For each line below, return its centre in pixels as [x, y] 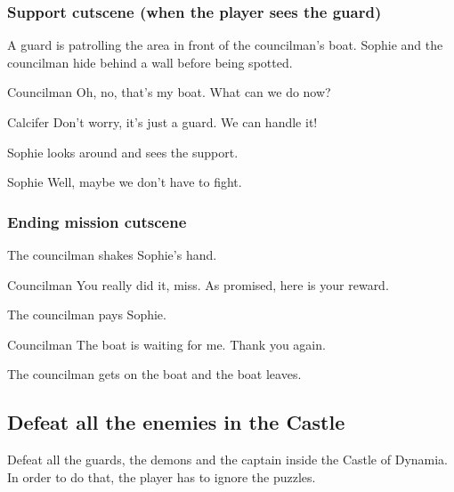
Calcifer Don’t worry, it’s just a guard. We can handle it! [162, 122]
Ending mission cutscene [97, 221]
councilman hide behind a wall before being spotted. [150, 62]
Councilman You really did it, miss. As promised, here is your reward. [198, 284]
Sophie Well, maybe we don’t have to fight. [125, 182]
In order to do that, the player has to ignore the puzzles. [162, 476]
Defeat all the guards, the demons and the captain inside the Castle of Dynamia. [228, 460]
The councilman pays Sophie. [87, 315]
